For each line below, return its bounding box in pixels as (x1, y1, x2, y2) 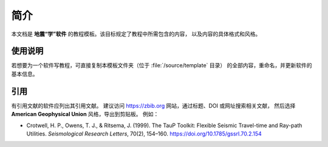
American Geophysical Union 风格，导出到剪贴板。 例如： (11, 111, 159, 118)
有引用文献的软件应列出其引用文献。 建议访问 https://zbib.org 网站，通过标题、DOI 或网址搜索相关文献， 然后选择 (11, 102, 296, 109)
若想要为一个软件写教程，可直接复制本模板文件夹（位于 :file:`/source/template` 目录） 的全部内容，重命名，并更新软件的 (11, 62, 312, 69)
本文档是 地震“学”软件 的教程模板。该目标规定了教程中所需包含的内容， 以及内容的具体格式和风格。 (11, 30, 261, 38)
